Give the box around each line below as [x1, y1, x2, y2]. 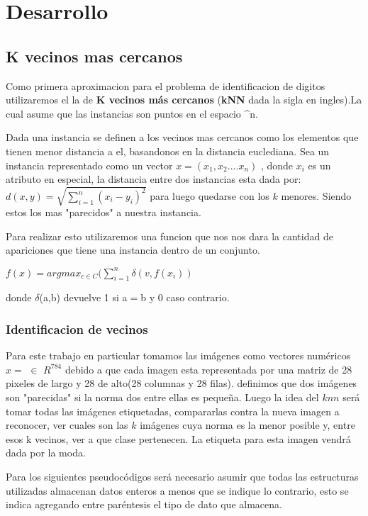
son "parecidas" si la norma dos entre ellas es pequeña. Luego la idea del [6, 389, 319, 404]
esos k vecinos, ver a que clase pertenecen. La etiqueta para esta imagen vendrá [6, 431, 351, 446]
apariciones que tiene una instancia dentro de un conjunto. [6, 242, 260, 257]
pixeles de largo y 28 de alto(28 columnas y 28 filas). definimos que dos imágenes [6, 376, 357, 391]
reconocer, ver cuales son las [6, 417, 128, 432]
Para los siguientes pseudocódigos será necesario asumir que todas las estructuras [6, 469, 359, 483]
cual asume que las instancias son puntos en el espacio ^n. [6, 106, 258, 120]
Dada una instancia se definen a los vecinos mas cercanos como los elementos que [6, 130, 359, 145]
